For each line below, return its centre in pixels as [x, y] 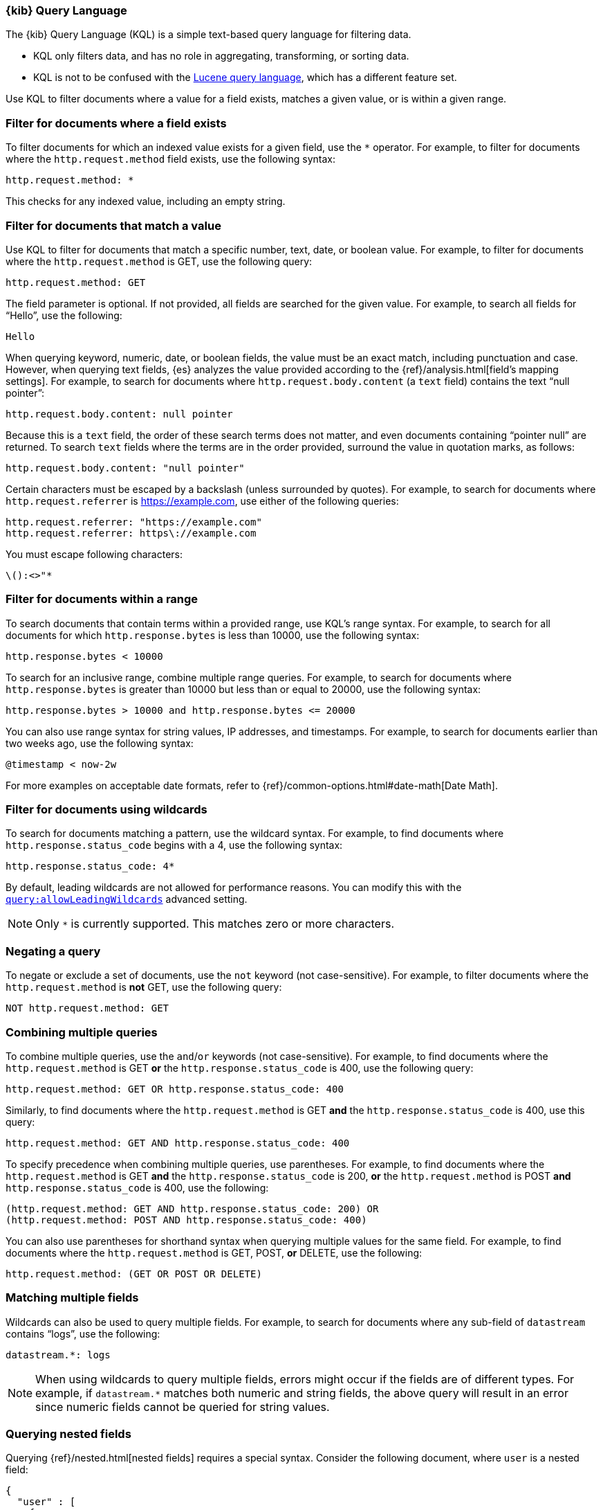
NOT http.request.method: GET [87, 1008]
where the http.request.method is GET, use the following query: [159, 261]
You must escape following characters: [94, 554]
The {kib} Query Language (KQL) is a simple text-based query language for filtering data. [208, 35]
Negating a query [53, 951]
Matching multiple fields [72, 1298]
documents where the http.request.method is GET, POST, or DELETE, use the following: [214, 1252]
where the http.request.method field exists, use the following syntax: [170, 159]
